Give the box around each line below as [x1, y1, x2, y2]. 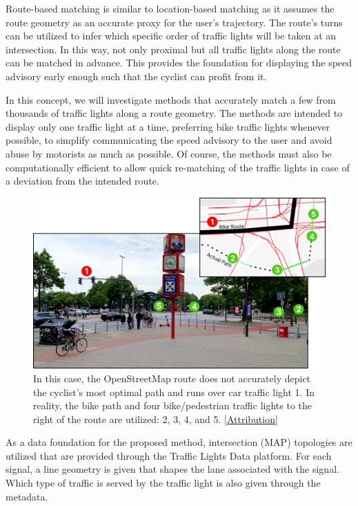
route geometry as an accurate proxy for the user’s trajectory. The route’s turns [6, 15, 343, 29]
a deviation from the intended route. [6, 174, 159, 188]
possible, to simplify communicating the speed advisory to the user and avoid [6, 133, 332, 147]
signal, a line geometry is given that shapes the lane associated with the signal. [6, 462, 339, 476]
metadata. [6, 489, 48, 503]
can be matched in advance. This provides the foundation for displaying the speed [6, 55, 352, 70]
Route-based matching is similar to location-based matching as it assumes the [6, 1, 335, 15]
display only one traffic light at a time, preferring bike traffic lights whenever [6, 119, 330, 133]
